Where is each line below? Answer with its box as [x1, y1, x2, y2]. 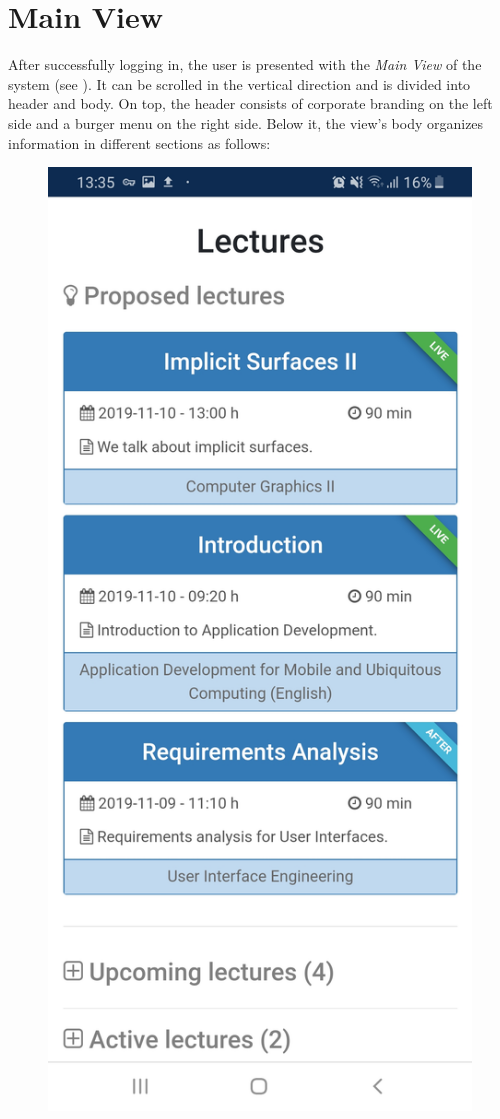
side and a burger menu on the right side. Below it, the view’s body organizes [8, 112, 484, 133]
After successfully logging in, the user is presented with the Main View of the [8, 54, 482, 75]
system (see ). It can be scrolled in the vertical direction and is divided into [8, 73, 471, 94]
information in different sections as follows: [8, 132, 271, 153]
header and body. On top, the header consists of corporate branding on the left [8, 93, 493, 114]
